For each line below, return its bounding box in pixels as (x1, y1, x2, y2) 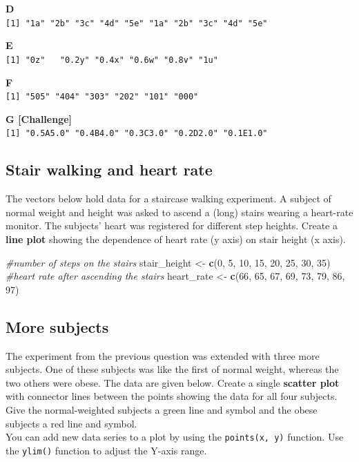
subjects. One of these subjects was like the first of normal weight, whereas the (6, 362, 339, 376)
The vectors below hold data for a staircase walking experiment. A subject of (6, 191, 331, 206)
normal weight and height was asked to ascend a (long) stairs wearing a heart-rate (6, 204, 353, 219)
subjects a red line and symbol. (6, 416, 137, 430)
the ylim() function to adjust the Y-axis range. (6, 443, 207, 457)
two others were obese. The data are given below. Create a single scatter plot (6, 375, 340, 389)
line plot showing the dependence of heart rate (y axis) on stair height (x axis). (6, 231, 346, 246)
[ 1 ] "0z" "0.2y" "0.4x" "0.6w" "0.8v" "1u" (6, 55, 218, 65)
